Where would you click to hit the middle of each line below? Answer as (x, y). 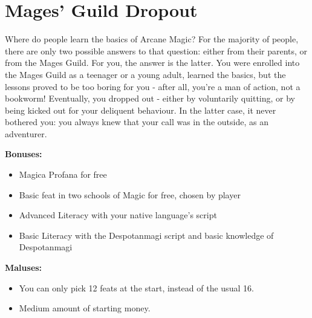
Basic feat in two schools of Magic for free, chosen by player (130, 194)
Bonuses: (24, 154)
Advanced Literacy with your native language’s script (118, 215)
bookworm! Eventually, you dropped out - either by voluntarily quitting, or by (150, 98)
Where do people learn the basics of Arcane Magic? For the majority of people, (152, 39)
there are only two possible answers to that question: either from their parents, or (156, 50)
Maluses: (24, 268)
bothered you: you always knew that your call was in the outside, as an (137, 122)
